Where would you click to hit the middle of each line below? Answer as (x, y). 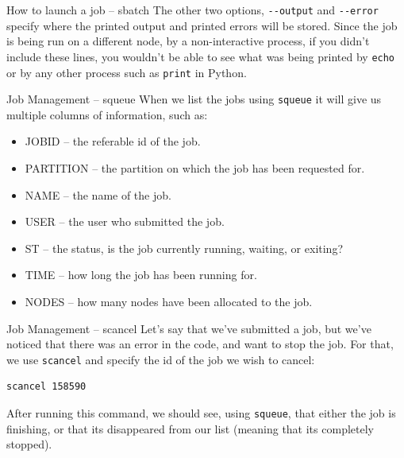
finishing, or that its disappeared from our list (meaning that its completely (190, 428)
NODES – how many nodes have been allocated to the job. (169, 301)
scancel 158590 (46, 387)
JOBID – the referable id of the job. (113, 141)
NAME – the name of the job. (98, 194)
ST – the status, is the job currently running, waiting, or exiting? (184, 248)
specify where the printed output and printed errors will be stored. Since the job (202, 25)
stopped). (29, 444)
